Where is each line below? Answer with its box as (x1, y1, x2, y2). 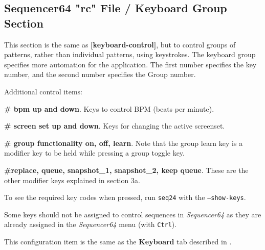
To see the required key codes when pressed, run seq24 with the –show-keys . (4, 192, 246, 203)
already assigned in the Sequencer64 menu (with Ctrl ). (4, 219, 177, 230)
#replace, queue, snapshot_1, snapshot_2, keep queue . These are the (4, 164, 249, 175)
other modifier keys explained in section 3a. (4, 174, 140, 185)
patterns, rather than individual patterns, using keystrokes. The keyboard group (4, 49, 256, 60)
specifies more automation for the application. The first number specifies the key (4, 59, 257, 69)
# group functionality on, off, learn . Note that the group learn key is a (4, 137, 243, 148)
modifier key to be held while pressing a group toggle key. (4, 147, 185, 158)
